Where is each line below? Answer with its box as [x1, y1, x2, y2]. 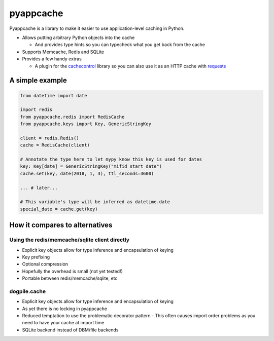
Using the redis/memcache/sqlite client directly [9, 236, 129, 243]
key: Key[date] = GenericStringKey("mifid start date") [20, 164, 162, 169]
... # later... [20, 185, 58, 191]
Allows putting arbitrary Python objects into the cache [22, 34, 135, 41]
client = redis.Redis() [20, 135, 80, 141]
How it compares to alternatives [9, 221, 113, 230]
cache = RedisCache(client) [20, 142, 90, 148]
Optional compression [22, 261, 68, 267]
